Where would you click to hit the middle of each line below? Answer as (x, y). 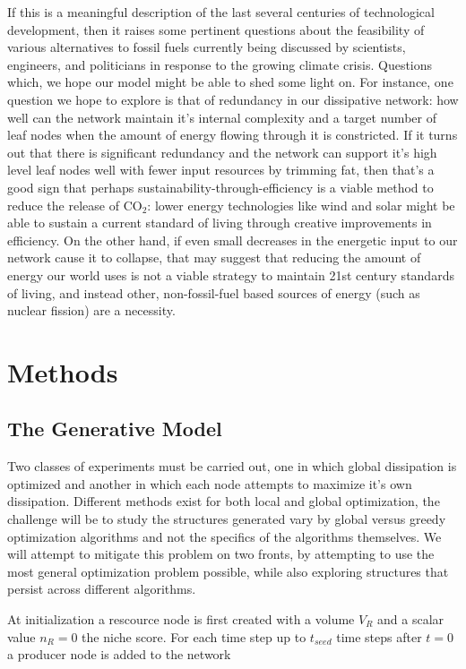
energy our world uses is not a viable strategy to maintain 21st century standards (231, 274)
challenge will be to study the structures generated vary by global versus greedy (227, 519)
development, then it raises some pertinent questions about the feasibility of (216, 29)
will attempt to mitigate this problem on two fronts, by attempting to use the (221, 554)
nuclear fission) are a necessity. (91, 310)
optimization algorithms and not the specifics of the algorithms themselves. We (224, 536)
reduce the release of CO (75, 205)
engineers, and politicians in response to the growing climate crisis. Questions (220, 64)
